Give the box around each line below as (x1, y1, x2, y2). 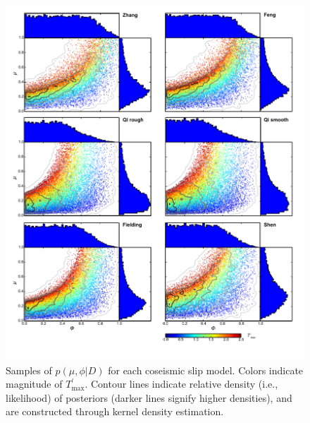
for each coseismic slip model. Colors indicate (108, 362, 304, 377)
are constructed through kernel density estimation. (6, 404, 224, 419)
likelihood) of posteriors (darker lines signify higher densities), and (6, 390, 292, 405)
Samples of (6, 362, 52, 377)
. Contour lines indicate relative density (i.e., (85, 376, 278, 391)
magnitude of (6, 376, 63, 391)
